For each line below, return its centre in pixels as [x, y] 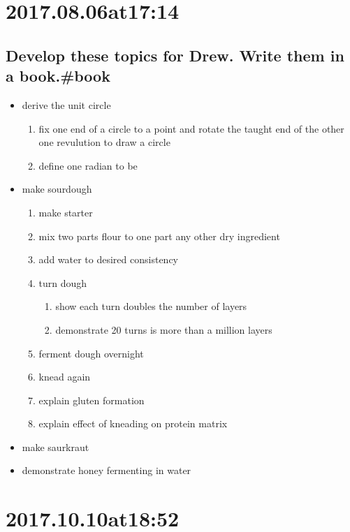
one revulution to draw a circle [104, 142]
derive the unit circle [66, 104]
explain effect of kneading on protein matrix [133, 423]
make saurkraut [56, 446]
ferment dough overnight [91, 353]
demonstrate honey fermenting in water [107, 470]
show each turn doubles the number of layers [151, 306]
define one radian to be [88, 165]
